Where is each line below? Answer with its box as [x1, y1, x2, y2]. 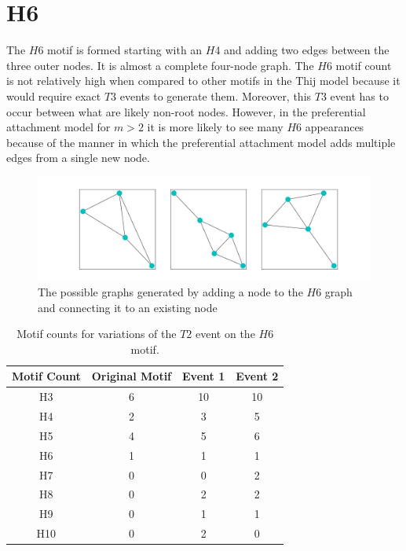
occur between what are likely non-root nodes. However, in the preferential [6, 103, 366, 119]
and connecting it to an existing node [38, 299, 218, 315]
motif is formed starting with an [47, 42, 203, 58]
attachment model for [6, 119, 111, 135]
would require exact [6, 87, 101, 104]
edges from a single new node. [6, 149, 150, 166]
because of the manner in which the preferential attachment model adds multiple [6, 134, 396, 150]
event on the [196, 325, 255, 342]
